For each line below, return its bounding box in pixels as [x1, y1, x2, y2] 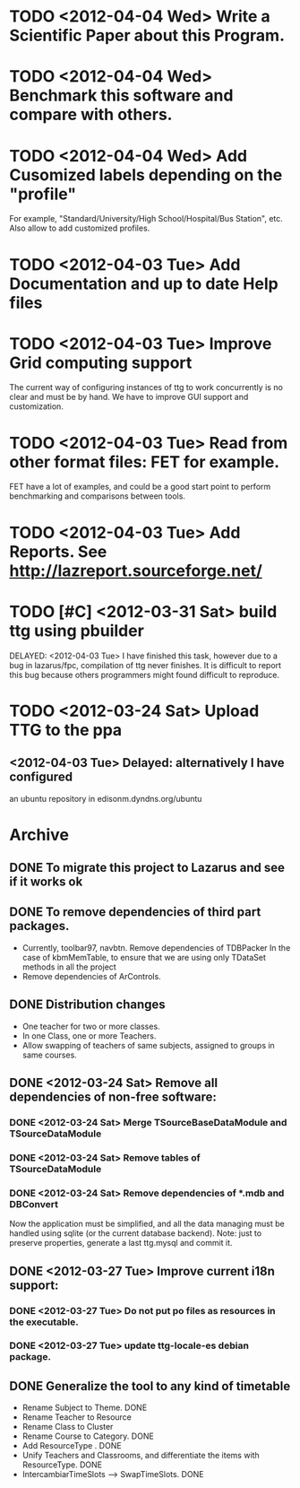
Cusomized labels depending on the [9, 164, 283, 185]
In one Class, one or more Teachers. [21, 1030, 157, 1041]
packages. [9, 918, 70, 934]
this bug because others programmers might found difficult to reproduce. [9, 669, 280, 680]
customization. [9, 401, 64, 412]
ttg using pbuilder [9, 621, 145, 640]
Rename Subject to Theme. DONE [21, 1402, 148, 1414]
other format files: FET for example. [9, 451, 280, 472]
